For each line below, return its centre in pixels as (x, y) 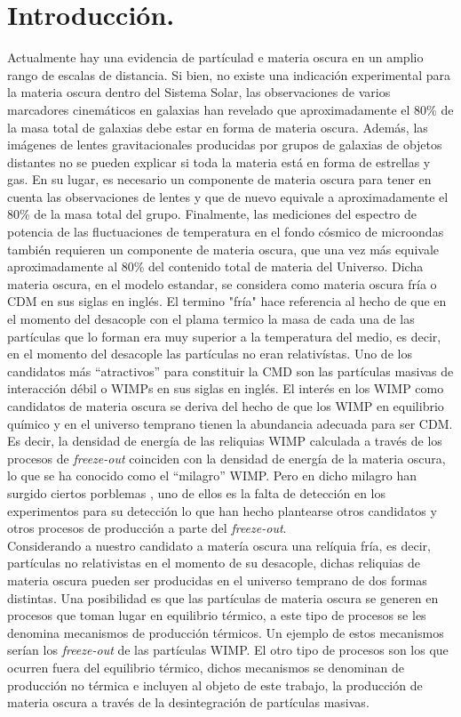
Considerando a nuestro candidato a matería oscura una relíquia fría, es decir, (219, 545)
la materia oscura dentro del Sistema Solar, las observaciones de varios (199, 92)
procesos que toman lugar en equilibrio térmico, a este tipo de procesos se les (217, 615)
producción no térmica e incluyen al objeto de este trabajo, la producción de (215, 685)
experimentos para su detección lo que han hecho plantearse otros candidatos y (222, 510)
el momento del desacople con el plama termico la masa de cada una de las (211, 319)
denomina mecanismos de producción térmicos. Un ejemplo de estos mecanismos (226, 632)
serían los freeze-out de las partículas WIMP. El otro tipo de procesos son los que (228, 650)
